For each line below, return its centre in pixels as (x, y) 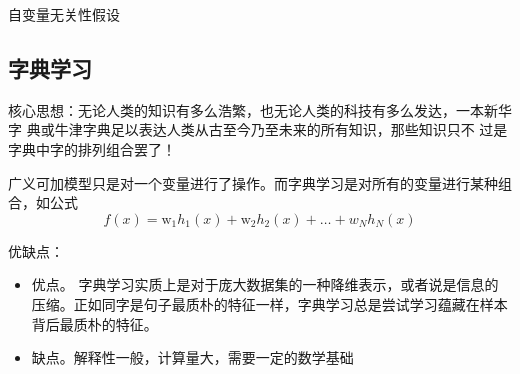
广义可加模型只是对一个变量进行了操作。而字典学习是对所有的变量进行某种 (253, 182)
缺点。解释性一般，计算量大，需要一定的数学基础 (192, 357)
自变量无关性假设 (64, 14)
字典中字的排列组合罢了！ (92, 148)
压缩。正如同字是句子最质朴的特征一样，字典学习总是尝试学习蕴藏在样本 (269, 303)
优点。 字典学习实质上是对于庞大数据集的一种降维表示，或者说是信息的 (265, 284)
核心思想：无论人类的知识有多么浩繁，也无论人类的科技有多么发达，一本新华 (260, 109)
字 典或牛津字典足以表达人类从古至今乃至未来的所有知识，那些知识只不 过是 (258, 129)
